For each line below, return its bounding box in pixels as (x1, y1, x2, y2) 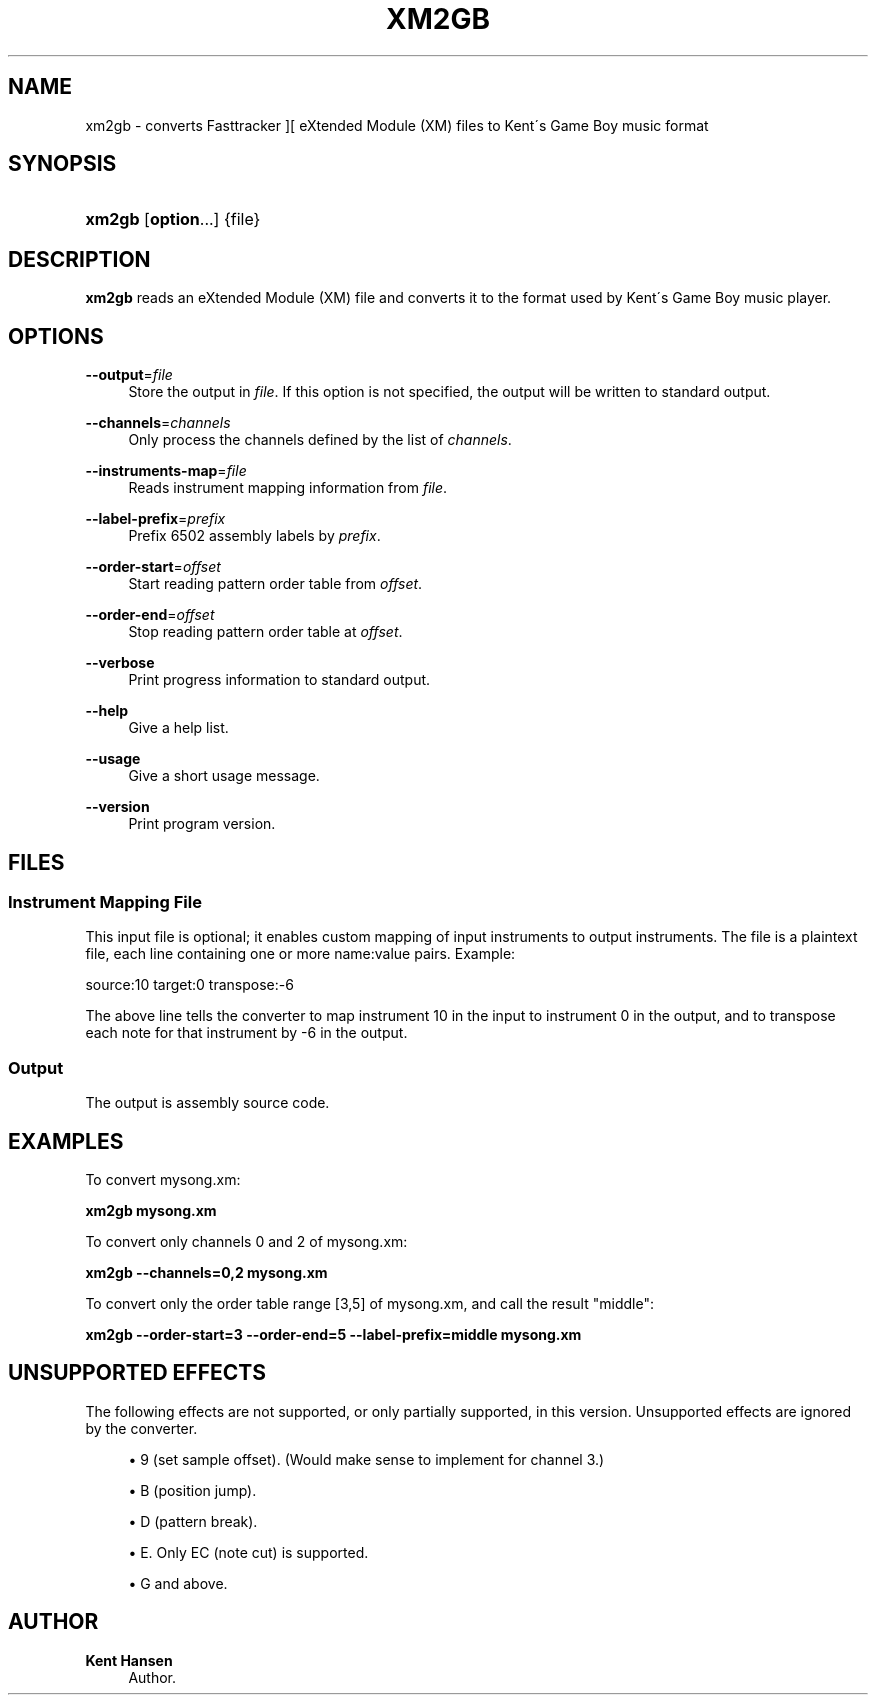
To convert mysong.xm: (85, 1170, 241, 1188)
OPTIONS (8, 323, 104, 349)
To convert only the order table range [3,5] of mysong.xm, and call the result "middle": (85, 1294, 654, 1312)
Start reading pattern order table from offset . (128, 575, 423, 593)
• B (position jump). (128, 1481, 257, 1499)
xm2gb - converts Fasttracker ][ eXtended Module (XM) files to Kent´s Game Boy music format (85, 116, 709, 134)
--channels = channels (85, 414, 231, 432)
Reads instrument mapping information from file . (128, 479, 448, 497)
